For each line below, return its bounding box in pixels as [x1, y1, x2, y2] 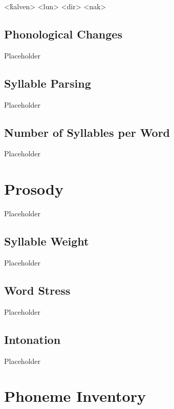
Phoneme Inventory [4, 385, 146, 406]
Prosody [4, 178, 63, 199]
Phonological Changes [4, 26, 122, 42]
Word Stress [4, 282, 71, 298]
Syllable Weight [4, 233, 89, 249]
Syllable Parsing [4, 75, 91, 91]
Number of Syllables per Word [4, 124, 170, 140]
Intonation [4, 331, 61, 347]
